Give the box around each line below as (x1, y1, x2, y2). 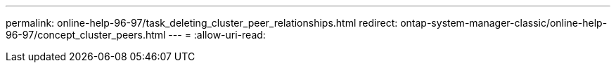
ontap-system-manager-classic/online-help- (400, 17, 608, 29)
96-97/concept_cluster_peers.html (6, 29, 166, 41)
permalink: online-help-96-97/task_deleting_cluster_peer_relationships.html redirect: (6, 17, 398, 29)
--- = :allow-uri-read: (168, 29, 266, 41)
